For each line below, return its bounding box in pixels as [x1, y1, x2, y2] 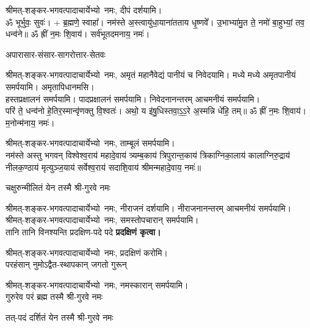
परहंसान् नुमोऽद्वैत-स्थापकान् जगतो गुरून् [5, 258, 127, 271]
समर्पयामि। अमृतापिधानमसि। [5, 80, 95, 93]
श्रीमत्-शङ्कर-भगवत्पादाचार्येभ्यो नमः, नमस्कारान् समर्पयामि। [5, 278, 189, 291]
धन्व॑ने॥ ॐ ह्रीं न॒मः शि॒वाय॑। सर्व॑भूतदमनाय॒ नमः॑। [5, 27, 150, 40]
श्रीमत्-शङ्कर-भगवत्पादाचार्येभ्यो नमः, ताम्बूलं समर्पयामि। [5, 137, 175, 149]
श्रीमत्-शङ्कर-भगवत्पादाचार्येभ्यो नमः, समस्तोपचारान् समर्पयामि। [5, 213, 199, 226]
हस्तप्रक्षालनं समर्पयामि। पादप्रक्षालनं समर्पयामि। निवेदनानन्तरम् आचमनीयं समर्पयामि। [5, 92, 261, 105]
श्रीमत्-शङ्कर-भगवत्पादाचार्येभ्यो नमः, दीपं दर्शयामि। [5, 4, 162, 16]
